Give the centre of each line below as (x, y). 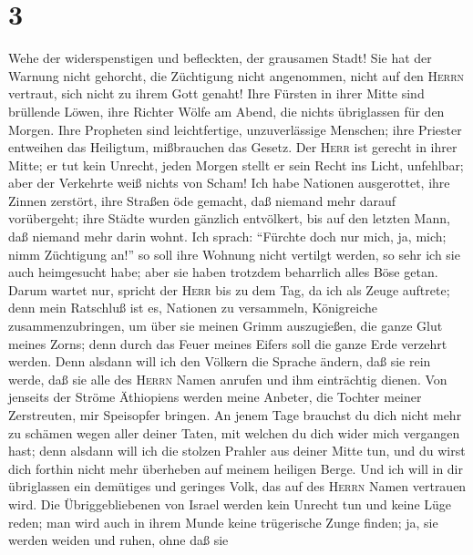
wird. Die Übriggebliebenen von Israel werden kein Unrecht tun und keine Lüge (230, 504)
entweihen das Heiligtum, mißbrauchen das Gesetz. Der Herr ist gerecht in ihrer (233, 147)
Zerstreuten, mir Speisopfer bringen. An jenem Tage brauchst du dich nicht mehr (235, 415)
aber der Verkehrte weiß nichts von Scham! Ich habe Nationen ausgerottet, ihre (229, 183)
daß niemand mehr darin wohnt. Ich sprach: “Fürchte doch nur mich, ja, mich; (227, 236)
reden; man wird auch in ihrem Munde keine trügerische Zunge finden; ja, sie (223, 522)
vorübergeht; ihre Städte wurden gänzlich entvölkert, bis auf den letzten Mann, (229, 218)
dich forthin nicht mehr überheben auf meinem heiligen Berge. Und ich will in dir (236, 468)
